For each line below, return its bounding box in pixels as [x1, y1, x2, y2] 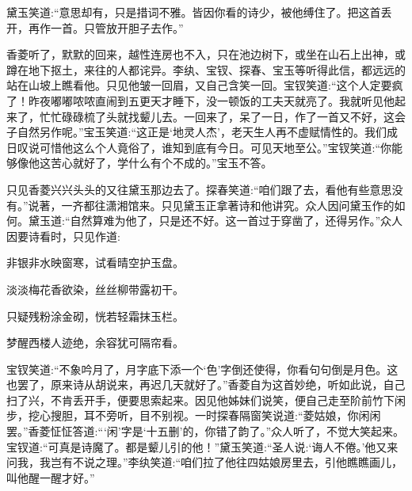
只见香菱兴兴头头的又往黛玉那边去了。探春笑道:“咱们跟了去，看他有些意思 [6, 181, 392, 197]
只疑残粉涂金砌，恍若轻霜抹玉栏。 [6, 307, 184, 324]
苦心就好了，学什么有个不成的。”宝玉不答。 [50, 154, 273, 171]
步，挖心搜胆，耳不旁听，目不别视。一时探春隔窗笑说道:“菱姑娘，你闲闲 [6, 407, 381, 424]
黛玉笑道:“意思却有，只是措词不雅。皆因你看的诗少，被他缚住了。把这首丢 [6, 4, 392, 20]
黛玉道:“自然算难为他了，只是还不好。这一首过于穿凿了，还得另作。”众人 [28, 212, 403, 229]
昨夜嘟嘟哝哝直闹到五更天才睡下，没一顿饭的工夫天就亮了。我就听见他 [28, 92, 395, 108]
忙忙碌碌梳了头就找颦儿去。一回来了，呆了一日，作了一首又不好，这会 [39, 108, 406, 124]
